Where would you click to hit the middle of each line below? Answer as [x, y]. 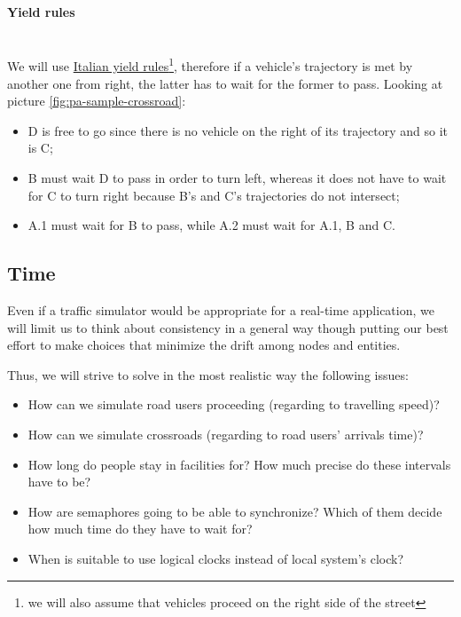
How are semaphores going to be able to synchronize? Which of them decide [235, 511]
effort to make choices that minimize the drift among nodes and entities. [204, 345]
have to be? [59, 482]
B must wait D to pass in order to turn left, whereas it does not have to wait [237, 178]
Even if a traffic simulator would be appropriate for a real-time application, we [221, 310]
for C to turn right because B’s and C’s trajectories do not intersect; [214, 195]
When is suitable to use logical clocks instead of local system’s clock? [216, 558]
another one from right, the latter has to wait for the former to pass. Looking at [225, 83]
